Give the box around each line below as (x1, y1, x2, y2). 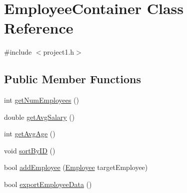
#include (4, 47, 32, 57)
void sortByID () (4, 145, 55, 155)
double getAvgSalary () (4, 111, 75, 122)
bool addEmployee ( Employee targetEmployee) (4, 162, 148, 172)
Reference (4, 18, 73, 38)
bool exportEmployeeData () (4, 179, 92, 189)
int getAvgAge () (4, 128, 55, 139)
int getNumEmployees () (4, 95, 79, 105)
